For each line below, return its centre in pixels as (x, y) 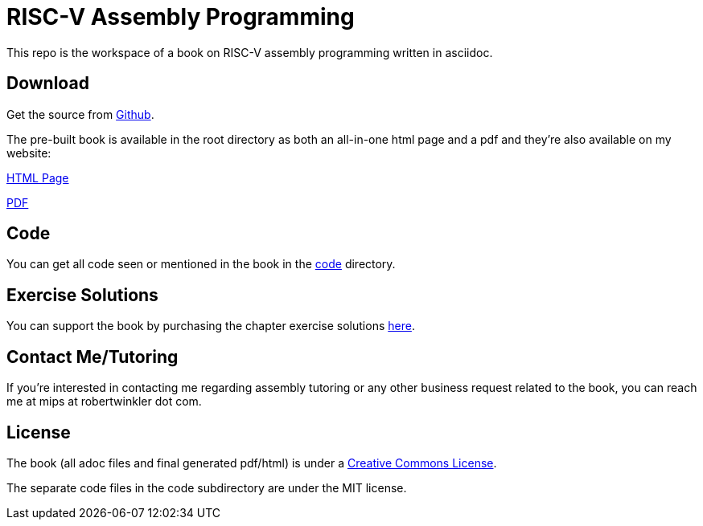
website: (29, 153)
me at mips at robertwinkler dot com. (104, 402)
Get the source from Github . (80, 114)
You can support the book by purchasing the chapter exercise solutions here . (211, 326)
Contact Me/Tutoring (92, 357)
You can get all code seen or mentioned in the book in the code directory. (201, 264)
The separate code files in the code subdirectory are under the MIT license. (207, 487)
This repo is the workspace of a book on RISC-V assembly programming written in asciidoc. (250, 52)
